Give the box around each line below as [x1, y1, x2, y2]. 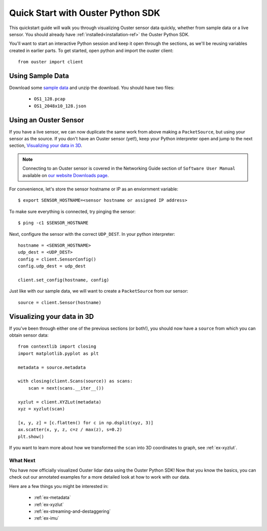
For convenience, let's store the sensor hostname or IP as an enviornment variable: [9, 186, 178, 192]
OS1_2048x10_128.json [34, 103, 87, 109]
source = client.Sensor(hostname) [18, 300, 101, 305]
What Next [9, 457, 36, 464]
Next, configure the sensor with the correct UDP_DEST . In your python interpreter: [9, 231, 176, 237]
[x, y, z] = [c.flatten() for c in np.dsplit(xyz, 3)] [18, 420, 154, 425]
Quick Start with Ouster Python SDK [9, 7, 161, 18]
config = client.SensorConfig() [18, 256, 96, 262]
